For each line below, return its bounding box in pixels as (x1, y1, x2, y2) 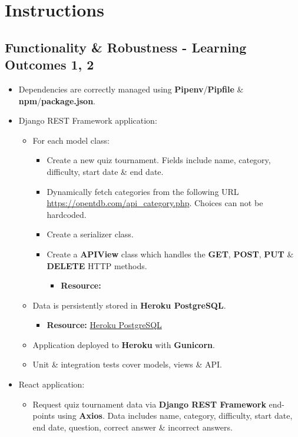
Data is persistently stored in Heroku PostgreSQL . (32, 299, 226, 311)
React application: (18, 378, 85, 390)
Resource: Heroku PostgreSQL (47, 319, 162, 331)
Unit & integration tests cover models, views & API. (32, 358, 222, 370)
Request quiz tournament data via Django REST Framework (32, 398, 266, 410)
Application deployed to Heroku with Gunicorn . (32, 338, 215, 350)
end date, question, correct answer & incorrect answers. (32, 421, 233, 433)
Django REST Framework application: (18, 114, 157, 127)
